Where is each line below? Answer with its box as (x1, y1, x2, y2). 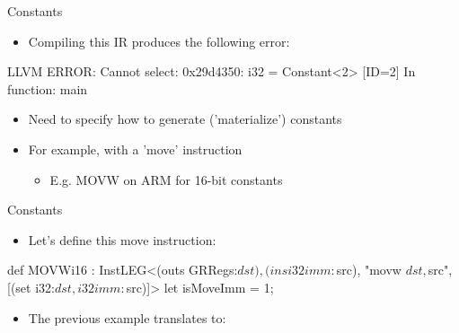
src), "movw (336, 260, 402, 279)
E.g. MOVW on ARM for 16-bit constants (49, 170, 283, 188)
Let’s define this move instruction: (28, 230, 216, 249)
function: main (7, 79, 88, 98)
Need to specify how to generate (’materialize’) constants (28, 110, 342, 128)
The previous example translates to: (28, 308, 226, 327)
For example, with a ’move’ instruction (28, 139, 243, 158)
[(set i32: (7, 277, 55, 296)
